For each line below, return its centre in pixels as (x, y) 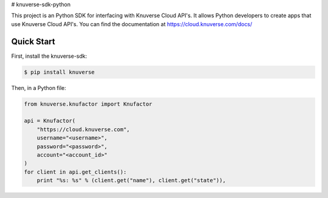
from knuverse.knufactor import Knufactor (88, 104)
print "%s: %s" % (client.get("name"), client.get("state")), (131, 180)
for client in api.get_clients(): (75, 172)
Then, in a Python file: (39, 87)
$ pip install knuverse (60, 72)
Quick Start (33, 42)
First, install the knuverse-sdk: (49, 56)
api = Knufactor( (50, 121)
